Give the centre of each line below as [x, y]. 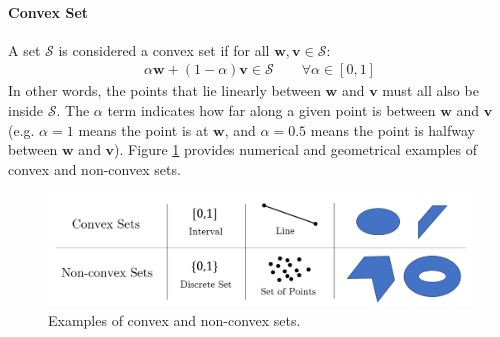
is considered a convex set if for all [164, 49]
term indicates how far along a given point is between [271, 110]
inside [26, 110]
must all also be [430, 90]
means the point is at [143, 129]
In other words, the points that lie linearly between [164, 90]
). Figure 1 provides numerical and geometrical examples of [296, 149]
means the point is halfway [392, 129]
